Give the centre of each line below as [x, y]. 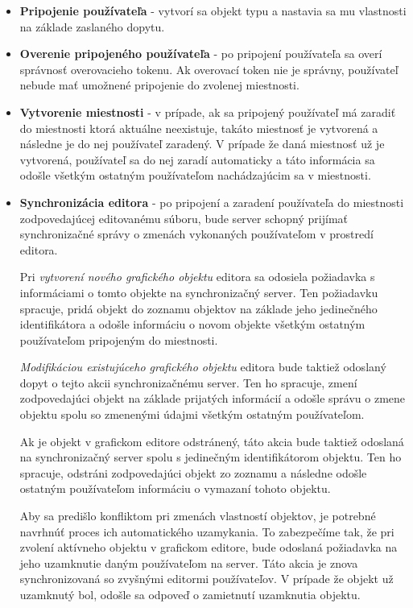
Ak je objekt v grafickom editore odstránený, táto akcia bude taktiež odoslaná [212, 441]
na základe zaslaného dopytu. [92, 26]
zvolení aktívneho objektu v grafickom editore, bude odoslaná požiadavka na [209, 547]
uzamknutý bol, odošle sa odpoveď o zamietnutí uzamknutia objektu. [190, 594]
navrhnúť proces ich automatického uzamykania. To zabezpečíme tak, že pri [207, 531]
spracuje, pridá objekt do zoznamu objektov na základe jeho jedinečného [198, 308]
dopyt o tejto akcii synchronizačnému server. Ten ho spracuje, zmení [188, 382]
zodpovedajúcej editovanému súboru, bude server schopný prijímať [184, 218]
